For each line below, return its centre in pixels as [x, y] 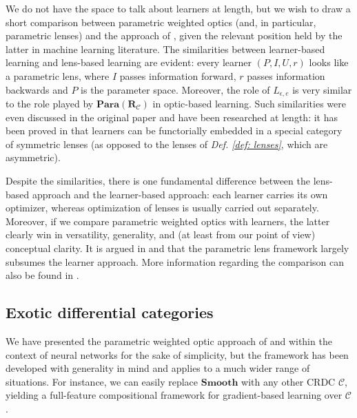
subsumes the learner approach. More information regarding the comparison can [175, 261]
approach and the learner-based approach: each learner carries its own [180, 194]
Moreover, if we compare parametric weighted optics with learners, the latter [168, 221]
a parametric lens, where [58, 75]
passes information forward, [178, 75]
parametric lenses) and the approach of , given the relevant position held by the [174, 35]
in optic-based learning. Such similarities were [249, 104]
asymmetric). [33, 157]
